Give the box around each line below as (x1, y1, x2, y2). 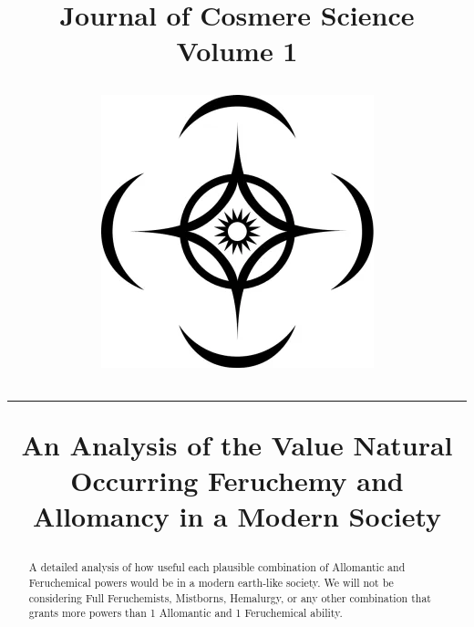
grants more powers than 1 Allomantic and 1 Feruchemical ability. (28, 605, 343, 621)
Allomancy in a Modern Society (32, 497, 442, 535)
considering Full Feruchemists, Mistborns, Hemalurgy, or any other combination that (28, 590, 431, 605)
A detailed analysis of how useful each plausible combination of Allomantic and (28, 559, 406, 575)
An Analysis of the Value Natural (21, 425, 453, 463)
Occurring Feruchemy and (70, 461, 404, 498)
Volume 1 (176, 32, 298, 69)
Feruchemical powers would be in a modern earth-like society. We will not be (28, 574, 394, 590)
